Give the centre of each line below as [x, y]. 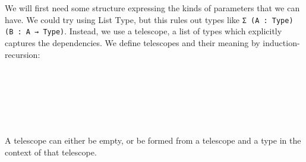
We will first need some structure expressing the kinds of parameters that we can [152, 8]
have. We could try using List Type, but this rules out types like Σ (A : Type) [149, 19]
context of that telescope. [51, 152]
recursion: [23, 54]
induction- [281, 42]
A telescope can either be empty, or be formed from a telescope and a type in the [153, 140]
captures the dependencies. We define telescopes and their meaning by [133, 42]
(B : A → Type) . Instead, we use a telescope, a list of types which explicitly [143, 31]
